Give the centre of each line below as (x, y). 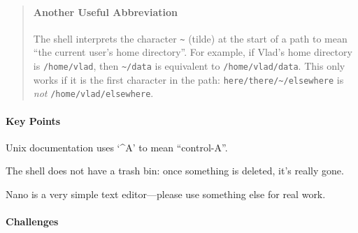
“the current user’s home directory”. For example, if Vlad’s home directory (193, 52)
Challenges (32, 221)
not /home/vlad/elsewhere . (93, 93)
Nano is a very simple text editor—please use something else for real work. (166, 194)
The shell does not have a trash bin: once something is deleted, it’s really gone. (175, 171)
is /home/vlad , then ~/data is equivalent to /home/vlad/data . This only (189, 66)
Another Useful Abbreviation (105, 12)
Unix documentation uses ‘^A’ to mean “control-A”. (117, 147)
